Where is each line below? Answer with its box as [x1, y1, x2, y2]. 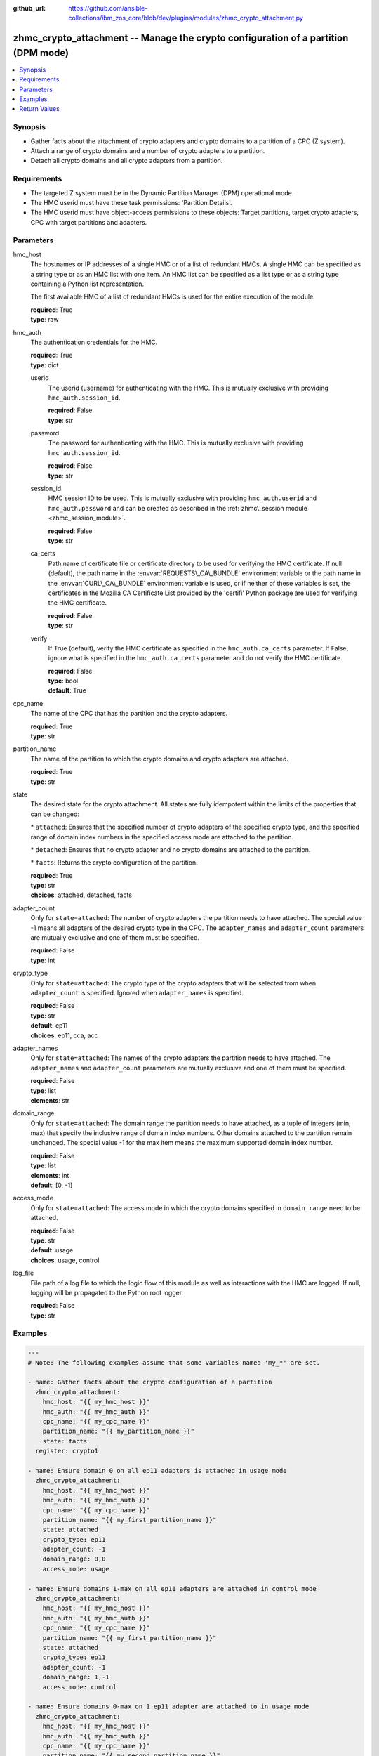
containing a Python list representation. [30, 280, 144, 288]
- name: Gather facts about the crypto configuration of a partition [27, 1378, 272, 1387]
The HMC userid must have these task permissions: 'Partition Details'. [30, 198, 233, 207]
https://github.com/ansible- [68, 4, 148, 12]
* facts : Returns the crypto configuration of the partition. [30, 858, 198, 867]
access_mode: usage [42, 1565, 110, 1573]
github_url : [13, 4, 46, 12]
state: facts [42, 1437, 88, 1445]
